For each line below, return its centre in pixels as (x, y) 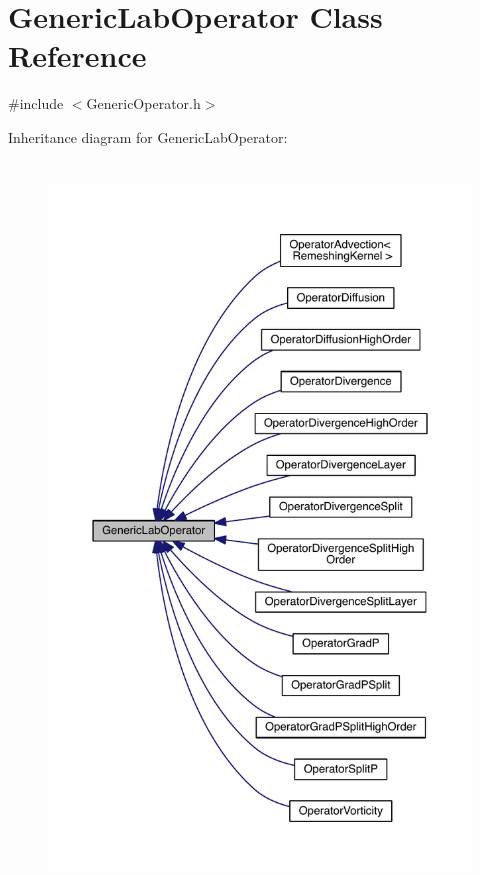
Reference (77, 55)
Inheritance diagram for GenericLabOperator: (148, 136)
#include (36, 103)
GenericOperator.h (143, 103)
